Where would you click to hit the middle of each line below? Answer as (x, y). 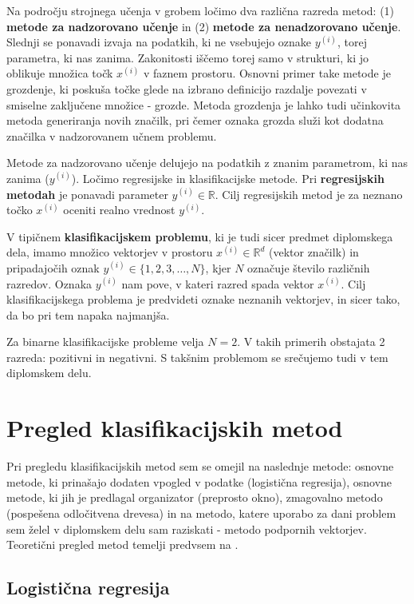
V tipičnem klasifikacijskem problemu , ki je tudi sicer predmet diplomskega (200, 236)
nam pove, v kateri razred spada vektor (218, 283)
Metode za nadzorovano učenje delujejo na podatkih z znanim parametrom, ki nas (207, 163)
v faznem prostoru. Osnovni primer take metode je (267, 73)
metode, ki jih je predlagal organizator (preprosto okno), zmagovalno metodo (195, 497)
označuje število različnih (309, 267)
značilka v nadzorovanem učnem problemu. (112, 135)
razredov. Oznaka (49, 283)
